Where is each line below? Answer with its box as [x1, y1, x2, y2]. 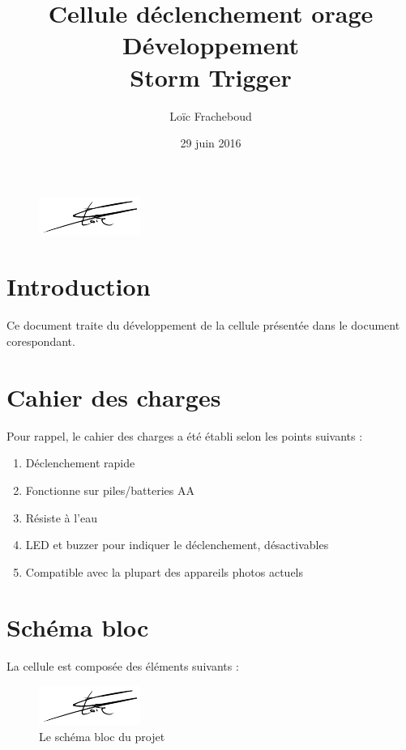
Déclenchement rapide [25, 454, 135, 471]
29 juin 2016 [180, 134, 241, 151]
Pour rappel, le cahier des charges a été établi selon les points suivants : [6, 427, 363, 444]
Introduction [6, 270, 151, 303]
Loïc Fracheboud [169, 107, 252, 124]
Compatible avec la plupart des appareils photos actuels [25, 563, 304, 580]
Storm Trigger [130, 60, 292, 93]
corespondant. [6, 333, 75, 349]
